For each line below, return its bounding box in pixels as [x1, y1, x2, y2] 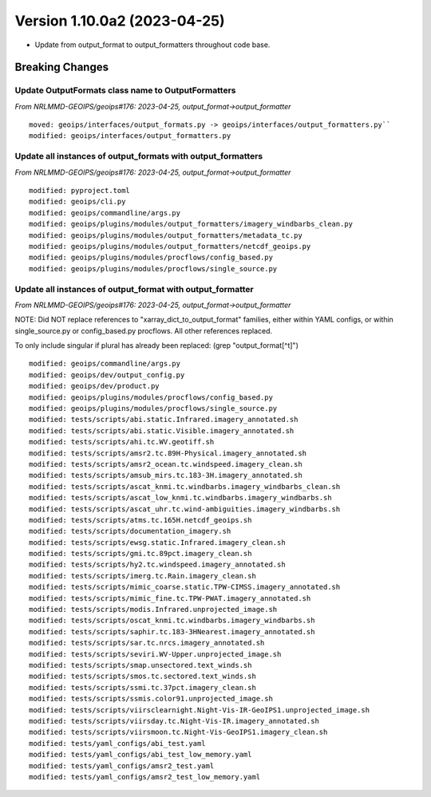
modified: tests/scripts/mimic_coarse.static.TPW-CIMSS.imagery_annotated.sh [29, 582, 341, 592]
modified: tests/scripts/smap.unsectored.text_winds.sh [29, 661, 252, 669]
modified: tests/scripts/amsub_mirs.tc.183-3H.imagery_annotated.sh [29, 471, 302, 480]
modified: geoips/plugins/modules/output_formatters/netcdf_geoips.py [29, 242, 311, 251]
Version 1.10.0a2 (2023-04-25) [14, 12, 225, 30]
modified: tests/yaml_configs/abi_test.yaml [29, 739, 207, 748]
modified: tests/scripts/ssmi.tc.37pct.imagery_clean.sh [29, 683, 257, 692]
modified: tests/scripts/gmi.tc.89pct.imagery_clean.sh [29, 549, 252, 558]
